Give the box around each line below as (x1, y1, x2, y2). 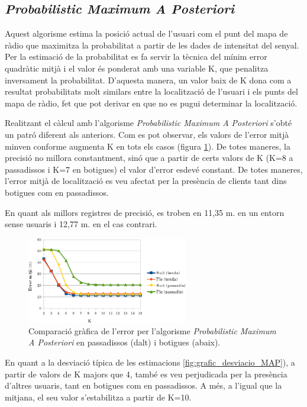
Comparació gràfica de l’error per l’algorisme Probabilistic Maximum (28, 324, 276, 337)
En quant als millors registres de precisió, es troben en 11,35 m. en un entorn (5, 206, 285, 218)
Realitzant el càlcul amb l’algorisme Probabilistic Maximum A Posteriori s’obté (5, 117, 292, 129)
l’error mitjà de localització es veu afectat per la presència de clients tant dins (5, 175, 287, 187)
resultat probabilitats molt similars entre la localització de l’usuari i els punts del (5, 85, 298, 98)
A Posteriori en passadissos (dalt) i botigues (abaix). (28, 336, 221, 348)
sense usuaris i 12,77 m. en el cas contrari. (5, 218, 157, 230)
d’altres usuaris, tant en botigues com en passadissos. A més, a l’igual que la (5, 379, 282, 392)
